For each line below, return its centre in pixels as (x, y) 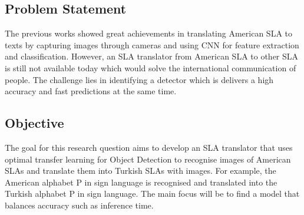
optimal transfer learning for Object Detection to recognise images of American (148, 159)
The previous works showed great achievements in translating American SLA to (149, 33)
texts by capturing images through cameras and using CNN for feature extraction (152, 44)
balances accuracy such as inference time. (79, 205)
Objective (34, 123)
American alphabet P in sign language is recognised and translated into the (141, 182)
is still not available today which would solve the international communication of (151, 67)
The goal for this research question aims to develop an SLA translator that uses (149, 147)
